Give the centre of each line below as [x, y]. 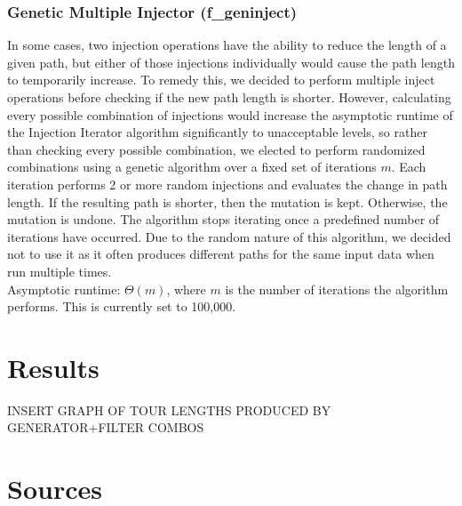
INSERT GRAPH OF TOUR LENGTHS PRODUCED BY [169, 410]
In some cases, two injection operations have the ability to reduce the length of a [227, 45]
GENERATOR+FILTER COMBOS [106, 427]
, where [186, 289]
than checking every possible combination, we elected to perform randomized [216, 149]
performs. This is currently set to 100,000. [122, 306]
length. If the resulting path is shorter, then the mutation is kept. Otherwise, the [227, 201]
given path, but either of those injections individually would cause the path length [231, 62]
